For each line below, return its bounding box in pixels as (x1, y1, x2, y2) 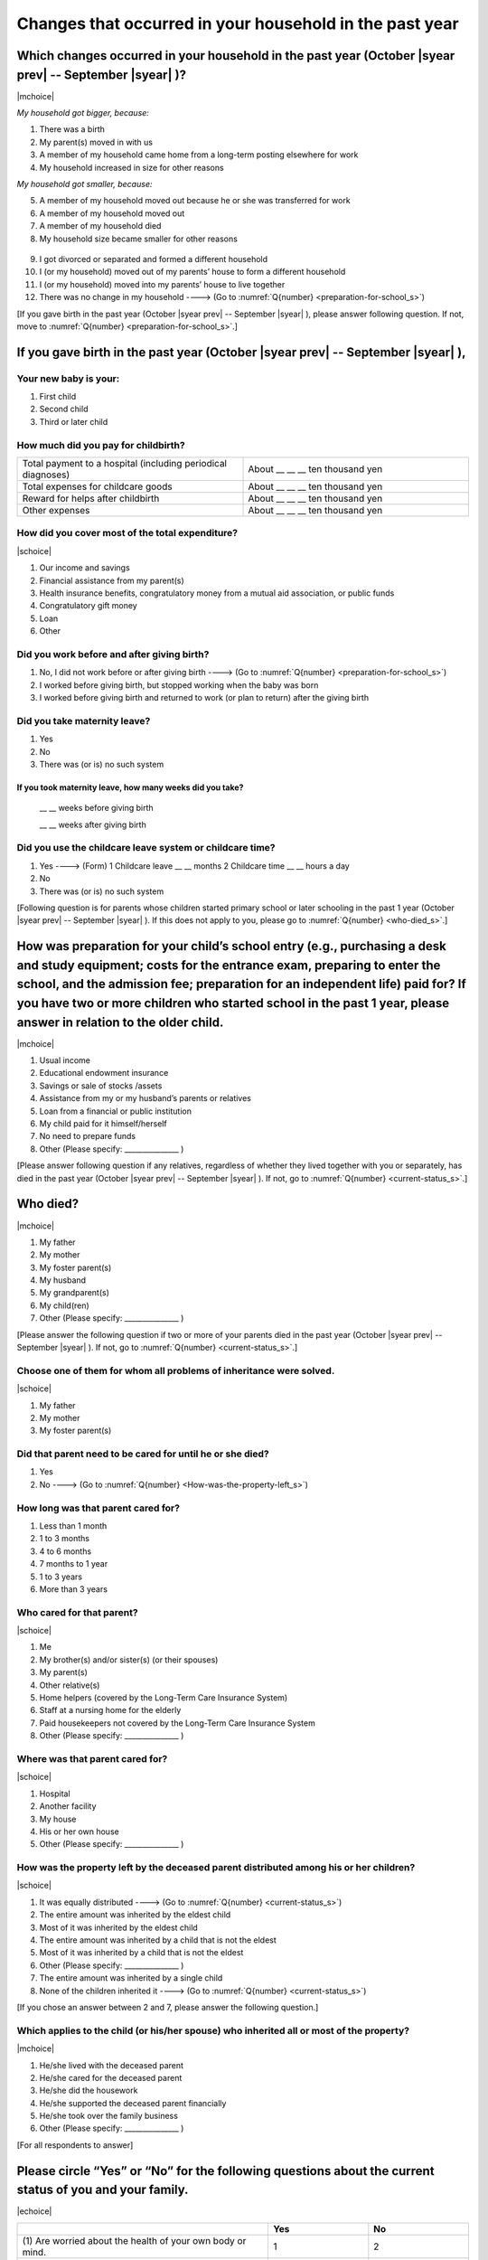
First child (39, 391, 77, 402)
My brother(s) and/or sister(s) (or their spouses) (39, 1654, 219, 1665)
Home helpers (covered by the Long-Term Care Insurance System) (39, 1692, 288, 1703)
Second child (39, 403, 89, 415)
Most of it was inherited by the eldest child (39, 1922, 198, 1933)
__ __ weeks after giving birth (39, 819, 146, 830)
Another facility (39, 1801, 97, 1812)
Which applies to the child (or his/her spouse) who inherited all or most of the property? (16, 2024, 410, 2037)
